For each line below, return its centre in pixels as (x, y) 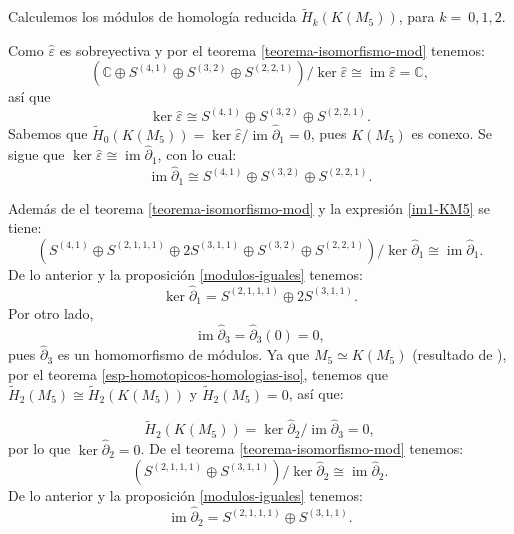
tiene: (25, 227)
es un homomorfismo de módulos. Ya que (183, 354)
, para (416, 16)
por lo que (39, 448)
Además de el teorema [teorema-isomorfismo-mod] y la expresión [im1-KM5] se (249, 207)
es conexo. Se (452, 133)
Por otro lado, (51, 313)
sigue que (36, 154)
